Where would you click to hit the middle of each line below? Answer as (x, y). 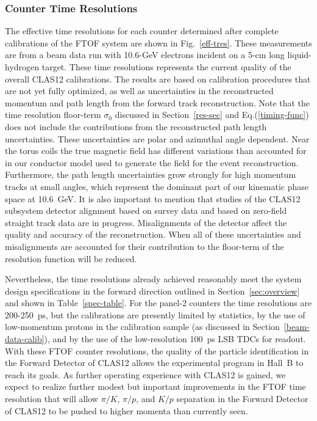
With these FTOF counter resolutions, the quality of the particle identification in (157, 350)
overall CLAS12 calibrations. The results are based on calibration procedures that (158, 79)
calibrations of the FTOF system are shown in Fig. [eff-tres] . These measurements (158, 42)
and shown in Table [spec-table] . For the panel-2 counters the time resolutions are (158, 303)
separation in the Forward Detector (242, 399)
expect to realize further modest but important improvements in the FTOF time (155, 386)
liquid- (299, 55)
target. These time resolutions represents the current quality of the (166, 67)
